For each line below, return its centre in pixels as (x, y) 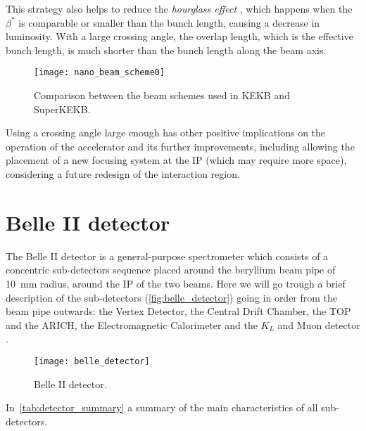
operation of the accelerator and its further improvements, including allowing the (180, 146)
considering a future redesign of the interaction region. (123, 174)
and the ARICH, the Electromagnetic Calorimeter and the (132, 324)
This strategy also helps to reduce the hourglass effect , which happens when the (179, 8)
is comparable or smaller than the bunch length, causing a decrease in (169, 22)
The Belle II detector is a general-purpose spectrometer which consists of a (167, 256)
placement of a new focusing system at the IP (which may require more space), (176, 160)
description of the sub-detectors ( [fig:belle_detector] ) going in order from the (172, 297)
